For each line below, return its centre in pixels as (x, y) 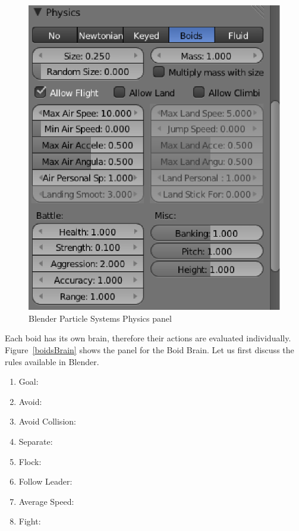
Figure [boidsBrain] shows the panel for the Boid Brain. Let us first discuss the (149, 349)
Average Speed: (46, 501)
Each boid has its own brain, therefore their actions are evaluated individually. (148, 338)
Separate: (36, 441)
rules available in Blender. (52, 361)
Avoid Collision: (47, 421)
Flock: (30, 461)
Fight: (30, 521)
